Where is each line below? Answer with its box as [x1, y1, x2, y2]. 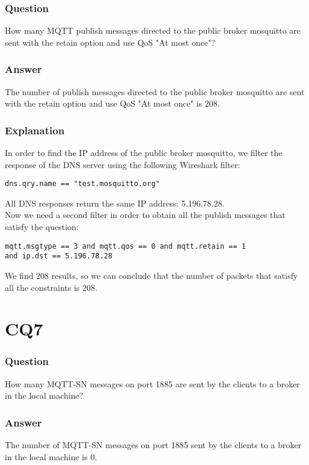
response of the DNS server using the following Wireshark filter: [5, 158, 240, 170]
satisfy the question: [5, 220, 79, 233]
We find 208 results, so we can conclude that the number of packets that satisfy [5, 269, 298, 281]
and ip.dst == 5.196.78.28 [5, 252, 112, 261]
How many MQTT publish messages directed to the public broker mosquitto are [5, 24, 301, 37]
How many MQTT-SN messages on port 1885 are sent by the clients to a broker [5, 377, 300, 390]
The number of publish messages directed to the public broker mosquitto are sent [5, 85, 305, 98]
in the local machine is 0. [5, 450, 97, 463]
